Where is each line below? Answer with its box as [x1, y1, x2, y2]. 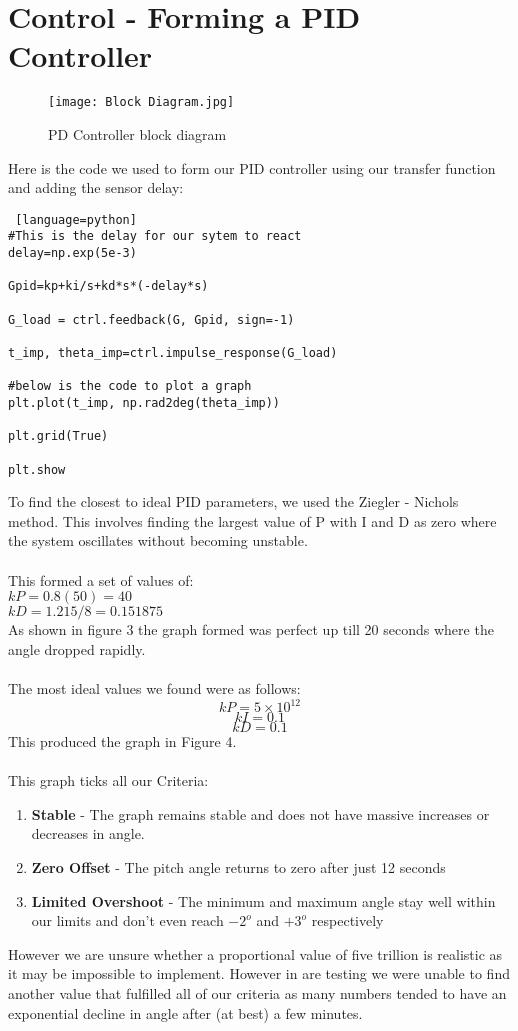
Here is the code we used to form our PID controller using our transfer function [8, 157, 496, 178]
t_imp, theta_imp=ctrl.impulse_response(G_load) [8, 346, 338, 360]
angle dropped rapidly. [8, 638, 146, 659]
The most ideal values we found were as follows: [8, 678, 301, 698]
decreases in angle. [31, 823, 145, 844]
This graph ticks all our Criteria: [8, 770, 209, 791]
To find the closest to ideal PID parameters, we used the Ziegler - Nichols [8, 491, 459, 512]
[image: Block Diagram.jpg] [48, 95, 235, 110]
